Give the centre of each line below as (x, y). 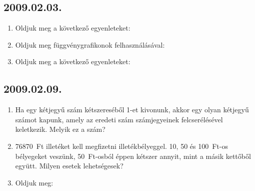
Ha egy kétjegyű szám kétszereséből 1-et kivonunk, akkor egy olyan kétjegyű (132, 110)
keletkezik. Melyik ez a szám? (60, 129)
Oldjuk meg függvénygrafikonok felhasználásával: (90, 44)
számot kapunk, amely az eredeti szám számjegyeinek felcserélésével (119, 119)
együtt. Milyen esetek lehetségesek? (69, 166)
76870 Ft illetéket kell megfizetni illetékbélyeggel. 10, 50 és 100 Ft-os (121, 146)
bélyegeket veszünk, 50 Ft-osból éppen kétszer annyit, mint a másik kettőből (133, 156)
